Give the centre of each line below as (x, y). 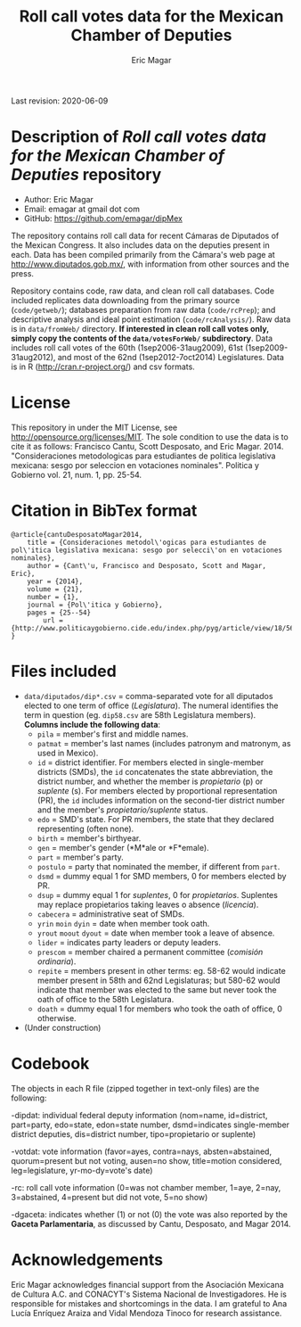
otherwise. (57, 1018)
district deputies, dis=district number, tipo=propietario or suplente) (134, 1133)
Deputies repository (86, 175)
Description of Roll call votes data (139, 137)
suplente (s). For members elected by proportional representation (157, 790)
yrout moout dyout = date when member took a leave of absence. (156, 933)
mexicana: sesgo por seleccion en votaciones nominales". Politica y (135, 465)
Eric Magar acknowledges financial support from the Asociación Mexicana (147, 1284)
